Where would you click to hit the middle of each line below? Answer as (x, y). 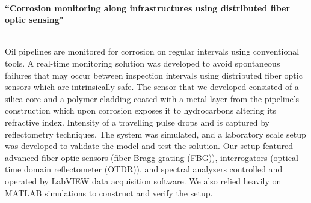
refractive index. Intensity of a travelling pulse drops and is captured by (137, 122)
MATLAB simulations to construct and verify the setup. (109, 192)
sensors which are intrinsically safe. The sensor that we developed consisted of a (152, 87)
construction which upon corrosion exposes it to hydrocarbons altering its (141, 110)
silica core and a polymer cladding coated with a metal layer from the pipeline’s (152, 98)
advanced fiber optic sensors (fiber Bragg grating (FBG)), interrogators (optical (152, 157)
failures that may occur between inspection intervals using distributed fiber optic (154, 75)
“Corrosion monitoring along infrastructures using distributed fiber (148, 8)
